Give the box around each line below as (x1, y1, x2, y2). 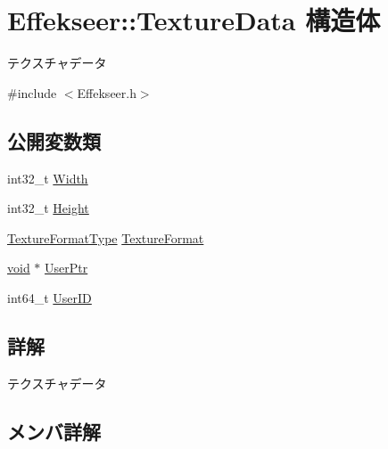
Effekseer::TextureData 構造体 (7, 2, 381, 38)
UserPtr (45, 258, 88, 277)
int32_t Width (7, 168, 88, 187)
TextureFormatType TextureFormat (7, 228, 204, 247)
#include (7, 83, 57, 102)
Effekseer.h (77, 83, 136, 102)
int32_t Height (7, 199, 89, 217)
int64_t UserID (7, 288, 92, 306)
